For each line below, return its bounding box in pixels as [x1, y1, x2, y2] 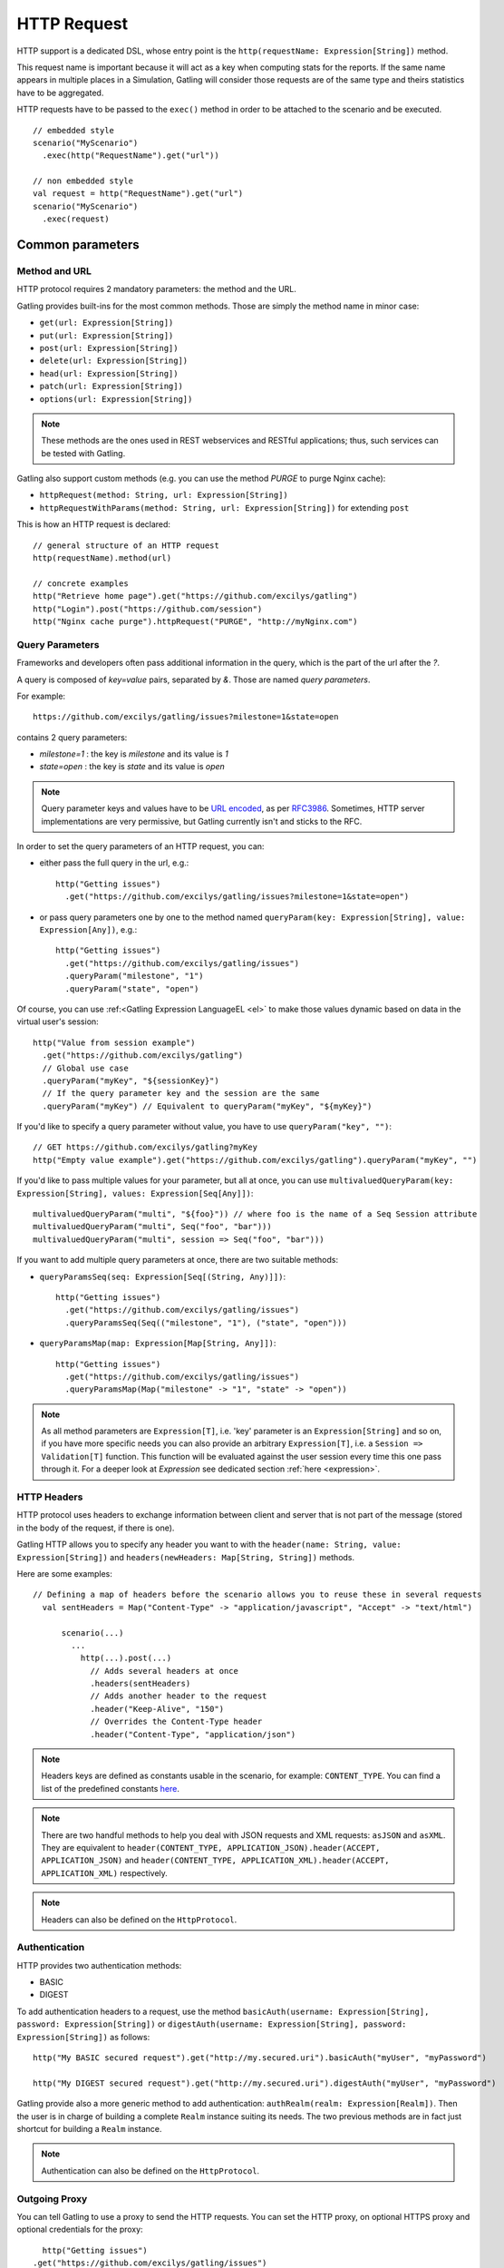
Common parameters [16, 237, 140, 253]
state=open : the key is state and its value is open [39, 761, 226, 772]
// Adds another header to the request [90, 1691, 267, 1701]
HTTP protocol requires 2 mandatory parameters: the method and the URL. [16, 284, 296, 295]
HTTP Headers [16, 1491, 83, 1503]
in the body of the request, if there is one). [16, 1522, 175, 1533]
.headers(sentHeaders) [90, 1678, 191, 1689]
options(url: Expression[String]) [39, 394, 193, 404]
